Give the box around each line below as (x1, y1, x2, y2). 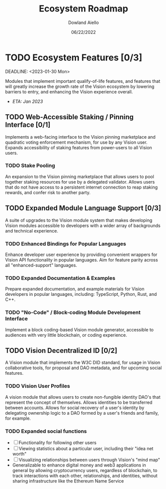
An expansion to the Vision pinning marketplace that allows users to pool (5, 173, 154, 180)
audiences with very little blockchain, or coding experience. (5, 332, 128, 338)
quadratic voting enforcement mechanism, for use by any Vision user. (5, 139, 148, 145)
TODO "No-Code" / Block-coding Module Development (5, 309, 141, 316)
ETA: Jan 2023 (12, 98, 43, 104)
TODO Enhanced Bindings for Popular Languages (5, 240, 126, 247)
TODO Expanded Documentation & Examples (5, 274, 116, 281)
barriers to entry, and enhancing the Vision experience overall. (5, 88, 133, 95)
